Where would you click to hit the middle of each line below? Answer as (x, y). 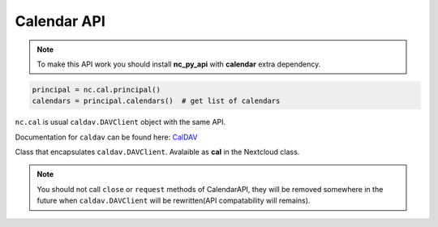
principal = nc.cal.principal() (97, 90)
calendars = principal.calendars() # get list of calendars (156, 101)
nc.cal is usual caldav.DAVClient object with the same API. (120, 122)
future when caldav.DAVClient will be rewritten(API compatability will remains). (174, 201)
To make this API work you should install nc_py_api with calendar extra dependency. (179, 64)
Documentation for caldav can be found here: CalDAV (106, 137)
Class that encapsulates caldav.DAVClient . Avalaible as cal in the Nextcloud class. (157, 152)
